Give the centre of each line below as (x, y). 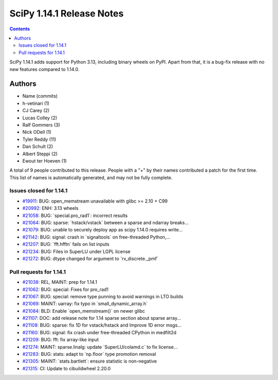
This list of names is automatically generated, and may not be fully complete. (91, 177)
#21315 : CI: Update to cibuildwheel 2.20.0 (66, 368)
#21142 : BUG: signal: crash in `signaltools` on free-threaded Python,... (97, 237)
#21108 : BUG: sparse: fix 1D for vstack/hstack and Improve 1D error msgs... (102, 325)
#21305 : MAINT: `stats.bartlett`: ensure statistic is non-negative (90, 361)
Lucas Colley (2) (40, 118)
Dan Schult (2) (38, 147)
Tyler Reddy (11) (39, 139)
